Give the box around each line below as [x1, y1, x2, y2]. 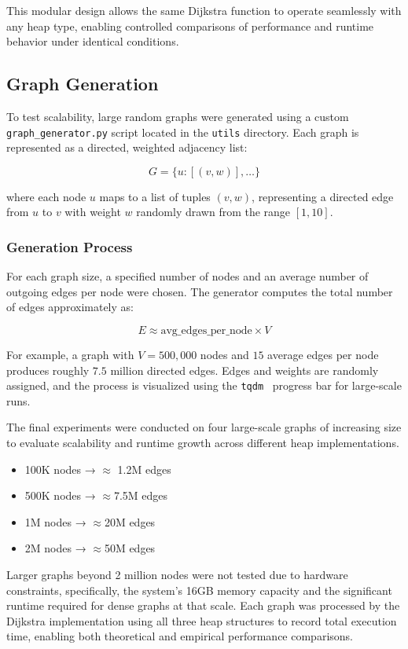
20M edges [104, 513, 156, 530]
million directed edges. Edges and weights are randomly [110, 361, 379, 378]
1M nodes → [24, 513, 86, 530]
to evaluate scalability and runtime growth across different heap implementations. [6, 434, 399, 451]
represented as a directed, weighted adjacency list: [6, 139, 248, 156]
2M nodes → [24, 540, 86, 556]
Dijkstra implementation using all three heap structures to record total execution [6, 612, 397, 629]
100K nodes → [24, 460, 96, 477]
